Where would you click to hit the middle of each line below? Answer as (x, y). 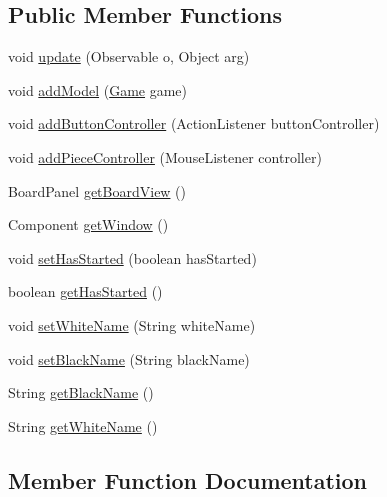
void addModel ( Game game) (98, 89)
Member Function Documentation (188, 479)
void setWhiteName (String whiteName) (132, 324)
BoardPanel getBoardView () (97, 190)
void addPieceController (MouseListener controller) (165, 156)
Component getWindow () (88, 224)
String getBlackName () (81, 392)
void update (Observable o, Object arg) (129, 56)
